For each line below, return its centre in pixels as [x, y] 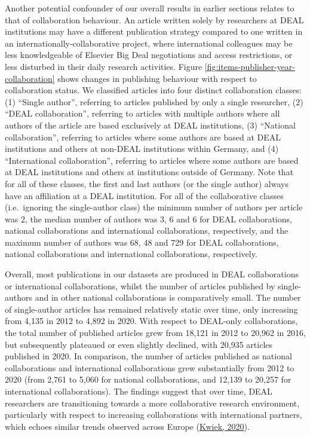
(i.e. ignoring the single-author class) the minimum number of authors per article [154, 207]
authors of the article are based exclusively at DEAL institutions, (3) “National [150, 125]
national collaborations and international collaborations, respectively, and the [147, 230]
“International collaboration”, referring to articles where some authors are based [152, 160]
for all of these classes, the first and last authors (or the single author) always [147, 183]
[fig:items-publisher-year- [250, 66]
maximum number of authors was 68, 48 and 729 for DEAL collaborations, [142, 242]
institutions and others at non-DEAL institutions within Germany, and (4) [142, 149]
